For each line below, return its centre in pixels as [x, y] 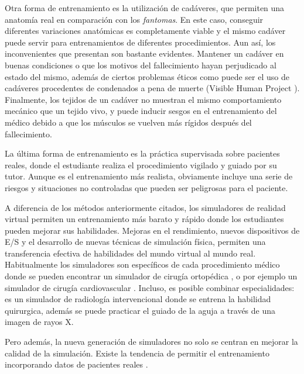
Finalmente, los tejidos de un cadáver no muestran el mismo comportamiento [143, 99]
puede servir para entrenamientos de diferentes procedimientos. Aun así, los [140, 42]
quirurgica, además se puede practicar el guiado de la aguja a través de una [140, 310]
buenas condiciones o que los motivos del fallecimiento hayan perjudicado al [141, 65]
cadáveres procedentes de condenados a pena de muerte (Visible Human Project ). [152, 88]
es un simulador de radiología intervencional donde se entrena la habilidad [138, 299]
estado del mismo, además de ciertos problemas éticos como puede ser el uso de [147, 76]
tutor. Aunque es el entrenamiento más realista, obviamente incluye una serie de [149, 176]
